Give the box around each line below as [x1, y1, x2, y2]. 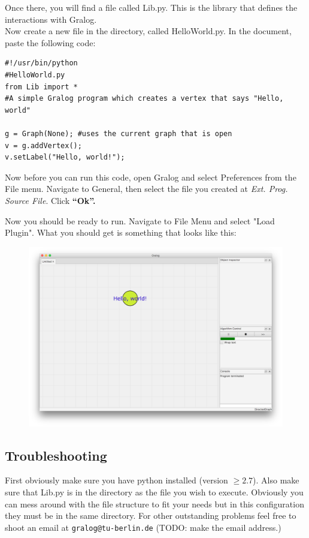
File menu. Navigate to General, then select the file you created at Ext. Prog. [5, 182, 288, 195]
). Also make [253, 474, 299, 486]
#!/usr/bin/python [5, 59, 78, 68]
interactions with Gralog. [5, 13, 97, 25]
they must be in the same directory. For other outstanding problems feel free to [5, 509, 296, 522]
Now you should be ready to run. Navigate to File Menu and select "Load [5, 214, 275, 227]
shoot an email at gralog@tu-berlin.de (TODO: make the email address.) [5, 521, 281, 533]
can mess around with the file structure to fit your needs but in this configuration [5, 497, 304, 510]
